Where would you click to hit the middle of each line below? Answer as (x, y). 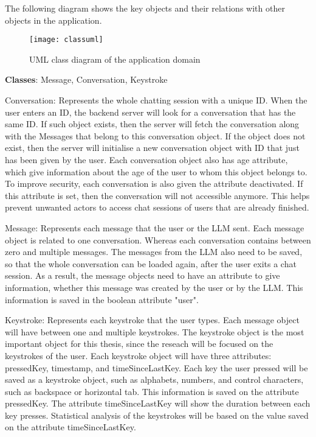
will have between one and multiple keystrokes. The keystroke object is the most (155, 331)
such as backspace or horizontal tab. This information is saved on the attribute (152, 391)
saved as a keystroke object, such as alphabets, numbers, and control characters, (154, 379)
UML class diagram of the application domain (115, 59)
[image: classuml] (66, 40)
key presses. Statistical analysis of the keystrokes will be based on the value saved (157, 415)
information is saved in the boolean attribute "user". (102, 299)
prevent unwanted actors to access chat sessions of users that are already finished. (157, 207)
